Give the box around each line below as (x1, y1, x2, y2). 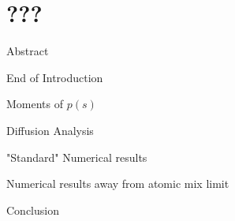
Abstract (6, 43, 49, 59)
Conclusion (6, 201, 59, 218)
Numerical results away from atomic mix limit (6, 175, 229, 192)
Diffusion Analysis (6, 122, 94, 138)
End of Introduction (6, 69, 103, 85)
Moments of (6, 96, 64, 112)
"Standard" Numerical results (6, 148, 147, 165)
